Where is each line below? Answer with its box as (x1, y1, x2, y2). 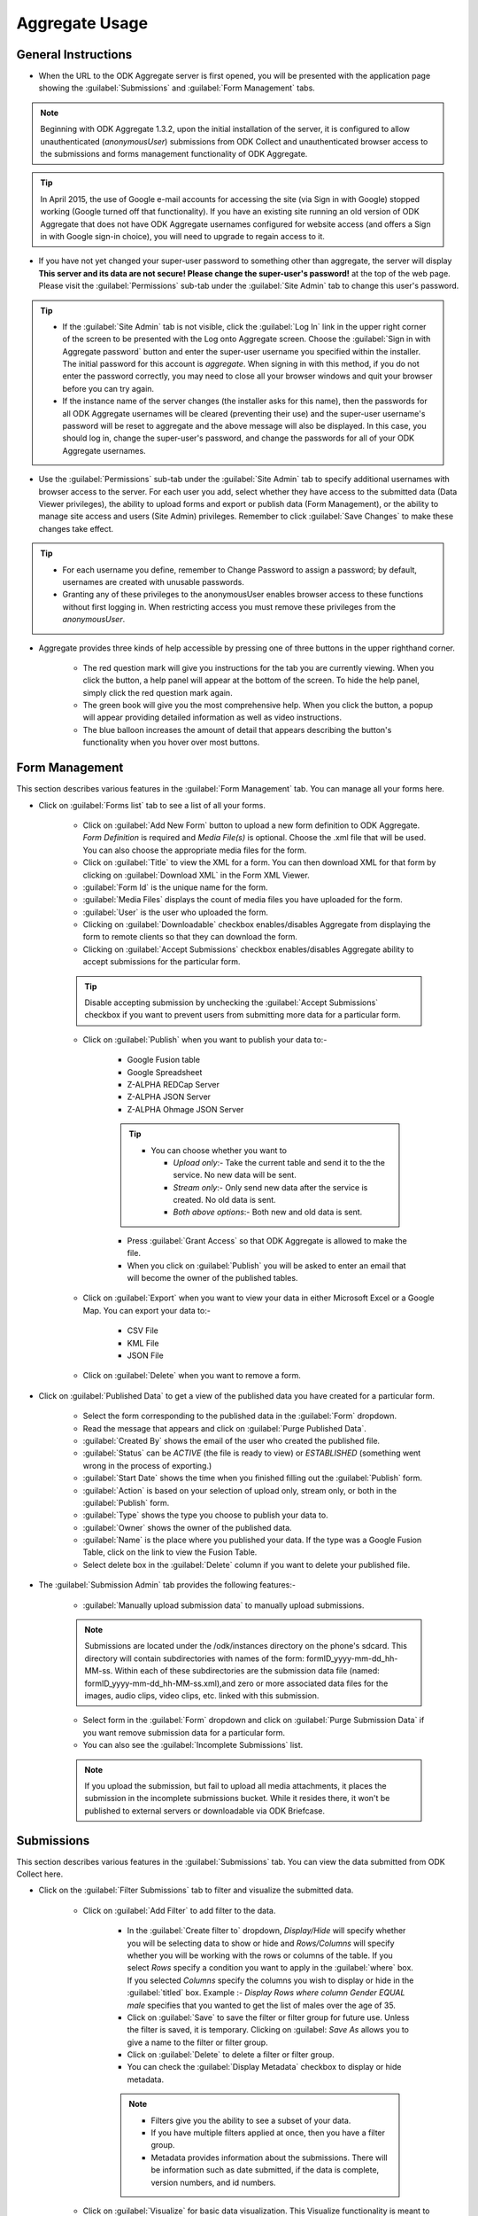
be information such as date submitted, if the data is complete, (150, 2165, 380, 2175)
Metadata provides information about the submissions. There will (150, 2152, 389, 2163)
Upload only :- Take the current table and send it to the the (173, 1157, 385, 1167)
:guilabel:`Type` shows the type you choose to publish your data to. (82, 1510, 328, 1520)
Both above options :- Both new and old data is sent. (173, 1206, 363, 1218)
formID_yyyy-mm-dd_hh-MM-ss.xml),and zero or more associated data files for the (84, 1678, 389, 1689)
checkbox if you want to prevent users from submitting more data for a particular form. (84, 1010, 402, 1020)
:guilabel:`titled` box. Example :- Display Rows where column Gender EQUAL (127, 1987, 405, 1998)
